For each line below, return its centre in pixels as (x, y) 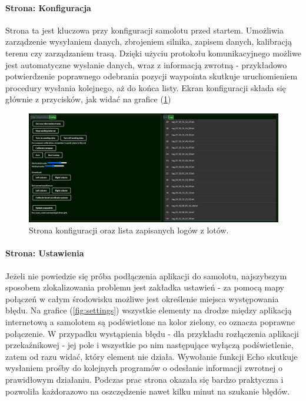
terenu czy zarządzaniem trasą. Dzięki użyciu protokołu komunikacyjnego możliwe (153, 53)
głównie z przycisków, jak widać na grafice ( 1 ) (88, 99)
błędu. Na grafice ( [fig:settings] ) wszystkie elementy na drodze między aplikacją (149, 310)
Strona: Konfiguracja (48, 7)
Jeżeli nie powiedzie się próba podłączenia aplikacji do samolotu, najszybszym (146, 275)
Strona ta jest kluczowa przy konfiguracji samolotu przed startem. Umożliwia (144, 30)
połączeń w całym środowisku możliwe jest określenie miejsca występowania (142, 298)
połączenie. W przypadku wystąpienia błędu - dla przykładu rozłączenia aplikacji (152, 333)
